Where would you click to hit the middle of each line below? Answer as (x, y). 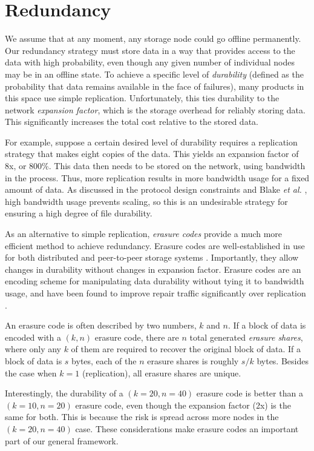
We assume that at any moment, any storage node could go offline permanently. (153, 38)
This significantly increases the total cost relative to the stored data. (132, 122)
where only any (33, 349)
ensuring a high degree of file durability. (79, 213)
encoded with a (33, 337)
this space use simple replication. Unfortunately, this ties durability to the (142, 98)
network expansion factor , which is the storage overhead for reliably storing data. (155, 109)
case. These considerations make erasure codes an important (187, 428)
